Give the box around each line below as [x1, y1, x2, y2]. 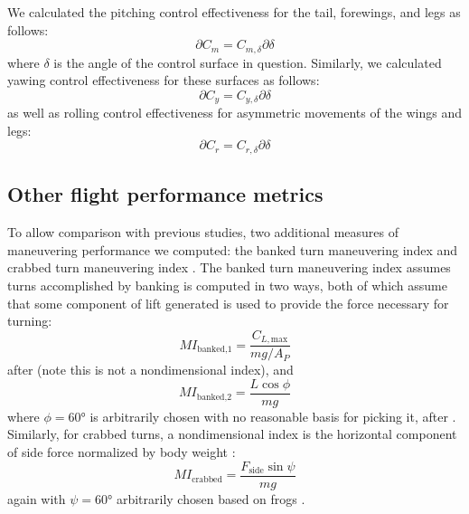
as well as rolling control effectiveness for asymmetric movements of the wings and [7, 103, 463, 122]
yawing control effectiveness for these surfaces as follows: [7, 71, 320, 90]
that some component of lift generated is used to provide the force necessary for [7, 293, 449, 312]
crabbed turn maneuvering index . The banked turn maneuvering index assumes [7, 258, 451, 277]
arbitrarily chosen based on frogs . [116, 489, 305, 508]
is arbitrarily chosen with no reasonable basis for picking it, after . [89, 406, 456, 425]
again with [7, 489, 66, 508]
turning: [7, 311, 52, 330]
